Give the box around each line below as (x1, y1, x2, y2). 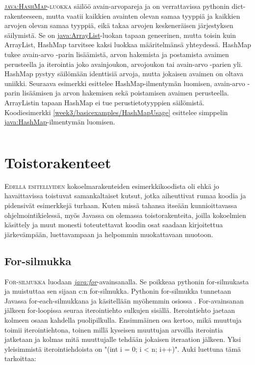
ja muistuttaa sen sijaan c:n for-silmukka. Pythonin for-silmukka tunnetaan (4, 286, 231, 296)
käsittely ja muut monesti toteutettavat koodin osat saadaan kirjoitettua (4, 219, 223, 230)
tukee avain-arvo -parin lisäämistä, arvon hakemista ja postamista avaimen (4, 49, 229, 59)
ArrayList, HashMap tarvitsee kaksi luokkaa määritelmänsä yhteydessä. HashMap (4, 39, 252, 50)
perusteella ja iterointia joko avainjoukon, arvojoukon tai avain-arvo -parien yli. (4, 59, 243, 69)
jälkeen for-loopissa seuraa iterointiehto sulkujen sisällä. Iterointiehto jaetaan (4, 305, 235, 315)
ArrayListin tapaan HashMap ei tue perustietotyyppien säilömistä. (4, 97, 204, 107)
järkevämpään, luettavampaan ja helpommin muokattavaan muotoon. (4, 229, 213, 239)
